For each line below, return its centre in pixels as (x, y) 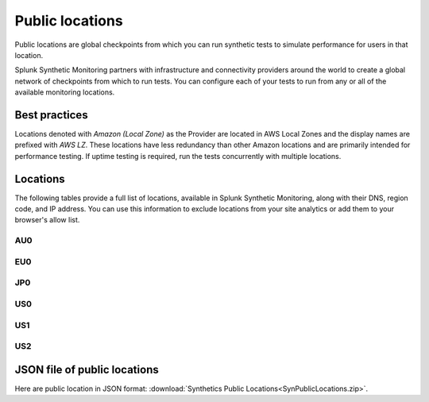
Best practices (51, 115)
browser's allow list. (47, 220)
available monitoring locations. (65, 92)
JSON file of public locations (87, 369)
